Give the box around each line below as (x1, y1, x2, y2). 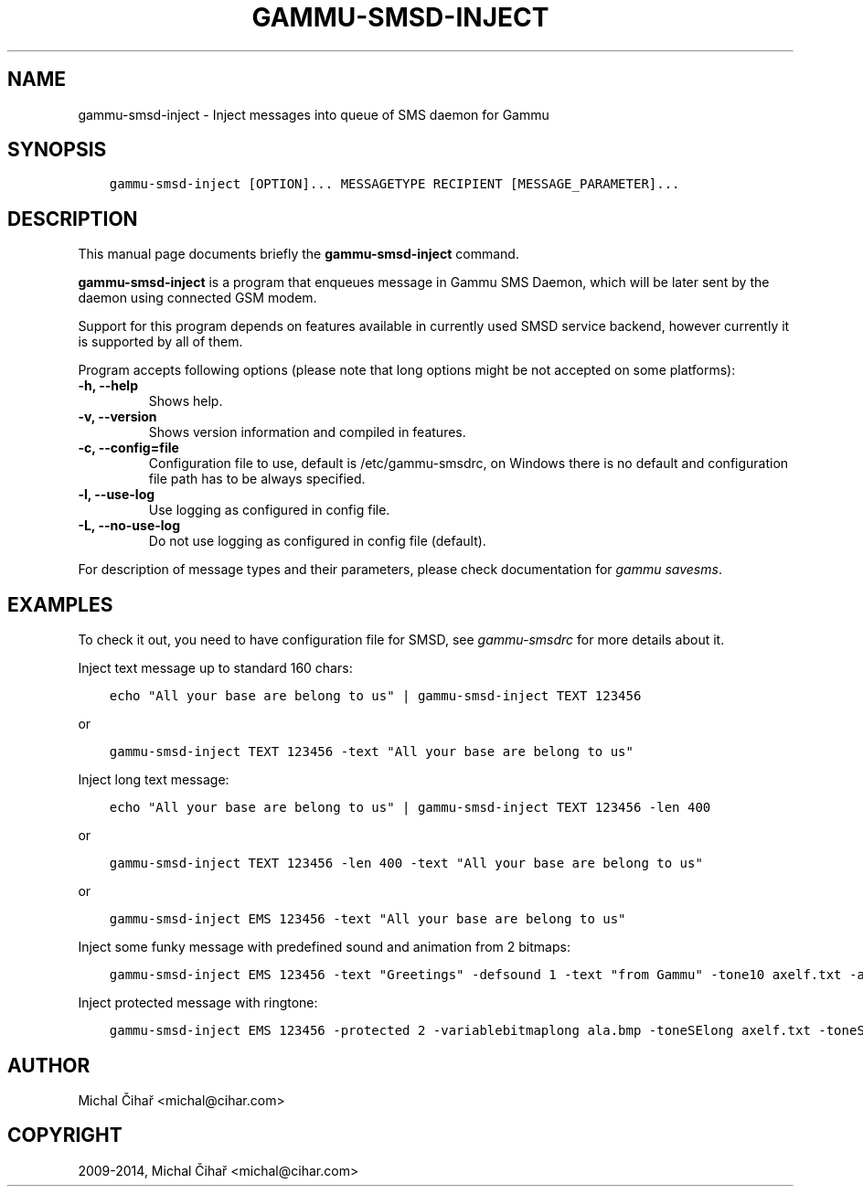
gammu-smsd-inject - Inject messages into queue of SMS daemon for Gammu (78, 106, 549, 123)
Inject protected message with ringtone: (78, 995, 318, 1011)
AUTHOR (7, 1053, 91, 1077)
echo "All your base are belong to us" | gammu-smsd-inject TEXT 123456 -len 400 (109, 800, 711, 816)
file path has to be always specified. (148, 471, 366, 487)
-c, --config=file (78, 440, 179, 456)
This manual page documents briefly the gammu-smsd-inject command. (78, 246, 519, 262)
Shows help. (148, 393, 223, 410)
